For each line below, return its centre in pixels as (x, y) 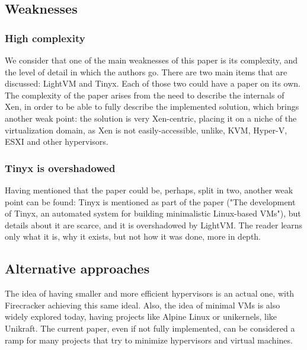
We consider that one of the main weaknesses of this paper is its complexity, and (151, 60)
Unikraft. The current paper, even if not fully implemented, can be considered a (150, 328)
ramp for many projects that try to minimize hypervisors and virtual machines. (149, 340)
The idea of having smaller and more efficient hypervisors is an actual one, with (150, 293)
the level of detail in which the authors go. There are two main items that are (146, 71)
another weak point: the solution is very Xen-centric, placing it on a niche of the (151, 118)
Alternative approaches (77, 268)
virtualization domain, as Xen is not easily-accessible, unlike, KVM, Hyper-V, (146, 130)
